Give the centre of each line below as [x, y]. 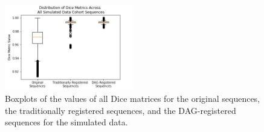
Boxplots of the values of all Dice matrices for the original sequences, [133, 98]
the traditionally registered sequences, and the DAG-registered [121, 110]
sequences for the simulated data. [66, 122]
